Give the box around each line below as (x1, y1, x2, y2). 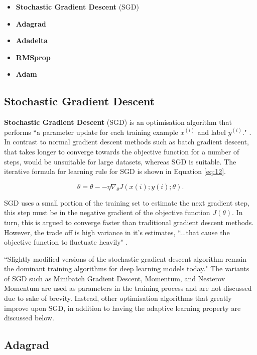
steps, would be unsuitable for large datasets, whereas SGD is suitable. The (4, 156, 236, 166)
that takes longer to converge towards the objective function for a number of (4, 146, 239, 156)
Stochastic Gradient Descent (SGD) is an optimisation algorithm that (4, 117, 232, 127)
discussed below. (4, 312, 54, 323)
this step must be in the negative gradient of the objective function (4, 207, 210, 218)
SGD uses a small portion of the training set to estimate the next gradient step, (4, 197, 249, 208)
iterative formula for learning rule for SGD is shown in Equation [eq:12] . (4, 166, 226, 176)
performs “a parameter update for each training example (4, 126, 178, 137)
